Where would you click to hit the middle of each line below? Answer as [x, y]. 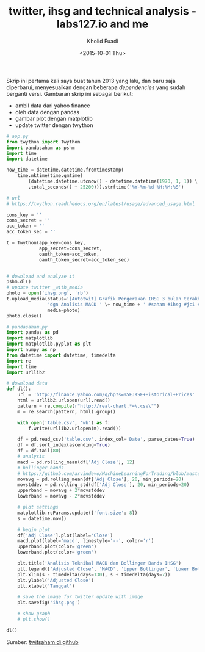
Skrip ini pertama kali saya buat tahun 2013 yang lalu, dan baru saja [91, 81]
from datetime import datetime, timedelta [61, 355]
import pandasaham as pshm [41, 148]
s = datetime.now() [42, 518]
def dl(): [19, 389]
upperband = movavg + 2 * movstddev [61, 491]
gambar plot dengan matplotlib [54, 118]
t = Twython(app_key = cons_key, [46, 243]
